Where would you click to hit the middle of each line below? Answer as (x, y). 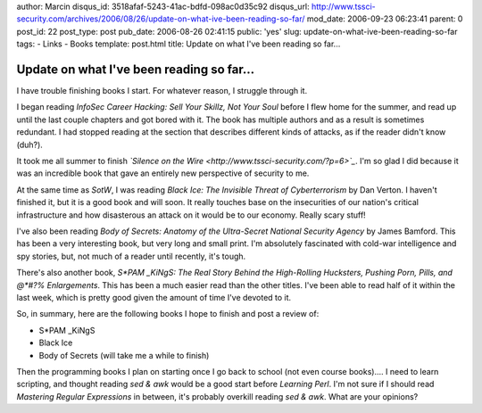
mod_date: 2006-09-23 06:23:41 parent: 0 (385, 19)
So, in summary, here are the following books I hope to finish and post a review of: (168, 314)
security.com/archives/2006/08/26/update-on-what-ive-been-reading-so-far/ (161, 19)
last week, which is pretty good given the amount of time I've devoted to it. (154, 297)
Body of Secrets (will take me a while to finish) (124, 355)
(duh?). (30, 145)
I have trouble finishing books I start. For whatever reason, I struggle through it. (162, 91)
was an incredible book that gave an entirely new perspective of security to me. (163, 173)
